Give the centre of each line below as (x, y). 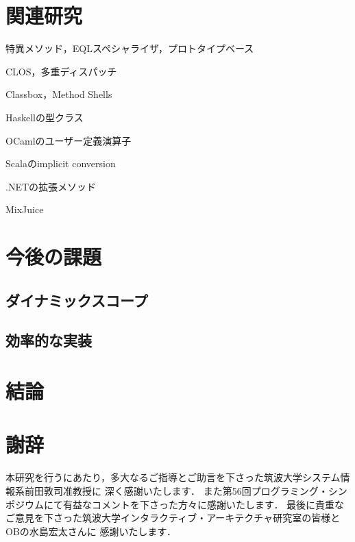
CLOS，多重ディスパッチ (61, 71)
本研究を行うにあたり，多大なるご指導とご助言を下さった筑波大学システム (173, 477)
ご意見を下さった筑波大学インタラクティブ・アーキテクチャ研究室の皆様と (173, 518)
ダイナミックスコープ (77, 300)
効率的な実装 (49, 340)
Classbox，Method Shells (59, 94)
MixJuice (25, 209)
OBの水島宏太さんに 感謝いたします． (91, 531)
